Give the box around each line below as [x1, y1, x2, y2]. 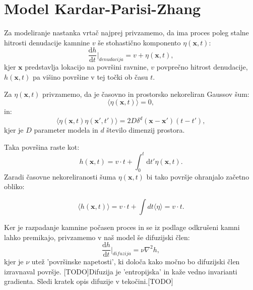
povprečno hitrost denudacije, [156, 62, 248, 72]
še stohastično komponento [98, 37, 181, 47]
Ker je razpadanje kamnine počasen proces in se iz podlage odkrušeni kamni [4, 221, 240, 232]
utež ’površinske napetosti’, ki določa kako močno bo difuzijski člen [31, 256, 240, 267]
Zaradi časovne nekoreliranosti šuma [4, 171, 116, 182]
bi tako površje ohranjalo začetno [146, 171, 249, 182]
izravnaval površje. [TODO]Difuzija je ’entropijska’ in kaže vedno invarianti [4, 266, 237, 276]
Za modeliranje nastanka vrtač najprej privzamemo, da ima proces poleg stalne [4, 27, 249, 38]
